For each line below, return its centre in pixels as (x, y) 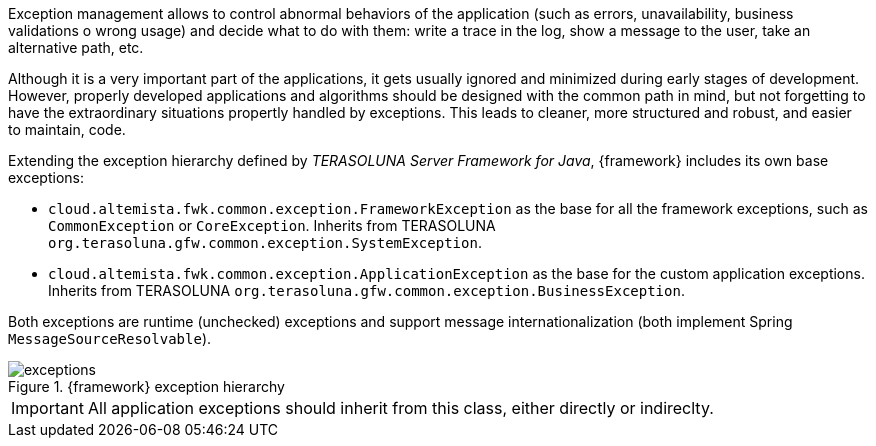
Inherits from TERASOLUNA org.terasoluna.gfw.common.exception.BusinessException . (366, 290)
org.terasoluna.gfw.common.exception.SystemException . (265, 242)
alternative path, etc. (76, 47)
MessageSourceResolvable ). (110, 338)
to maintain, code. (67, 129)
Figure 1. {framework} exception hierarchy (146, 386)
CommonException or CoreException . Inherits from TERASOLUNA (272, 225)
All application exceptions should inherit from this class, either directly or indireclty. (400, 408)
